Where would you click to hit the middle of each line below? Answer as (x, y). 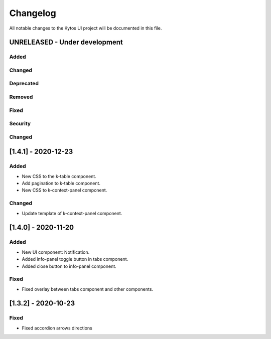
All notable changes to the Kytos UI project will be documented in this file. (86, 28)
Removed (21, 97)
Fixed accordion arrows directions (57, 328)
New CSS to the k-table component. (59, 176)
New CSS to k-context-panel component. (64, 190)
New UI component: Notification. (56, 252)
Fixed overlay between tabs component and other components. (87, 289)
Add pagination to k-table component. (61, 184)
